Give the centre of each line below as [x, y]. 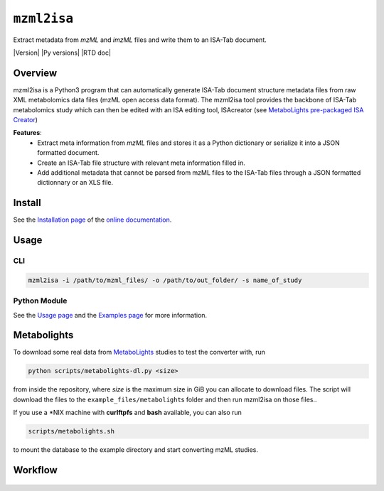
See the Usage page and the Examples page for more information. [110, 315]
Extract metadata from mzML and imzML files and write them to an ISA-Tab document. [140, 40]
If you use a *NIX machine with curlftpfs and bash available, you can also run [127, 413]
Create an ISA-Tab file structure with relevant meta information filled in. [141, 163]
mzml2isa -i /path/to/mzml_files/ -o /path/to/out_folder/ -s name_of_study [165, 280]
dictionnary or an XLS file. [75, 183]
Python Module [40, 301]
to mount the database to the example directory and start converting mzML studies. [136, 450]
